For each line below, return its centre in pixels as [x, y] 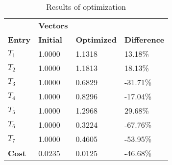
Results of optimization [86, 7]
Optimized [96, 39]
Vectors [53, 25]
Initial [50, 39]
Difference [145, 39]
